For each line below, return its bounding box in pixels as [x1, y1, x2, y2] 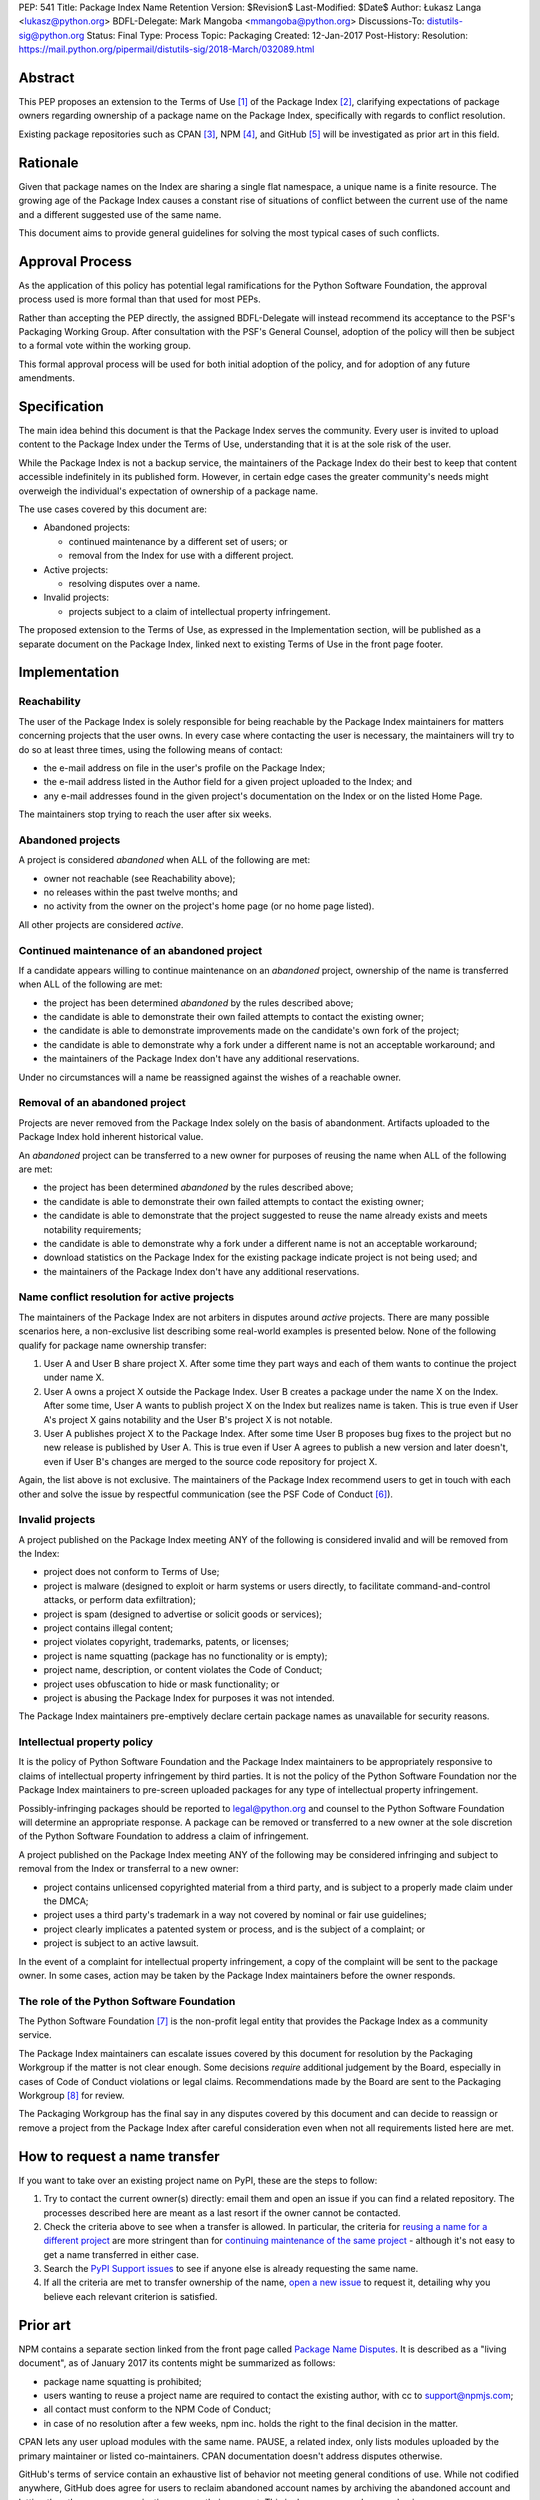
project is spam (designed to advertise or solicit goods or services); [43, 1608, 323, 1620]
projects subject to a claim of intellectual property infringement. [68, 605, 331, 617]
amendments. [18, 372, 75, 384]
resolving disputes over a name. [68, 578, 201, 589]
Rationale [18, 154, 79, 171]
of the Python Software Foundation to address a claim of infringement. [18, 1830, 309, 1842]
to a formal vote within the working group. [18, 340, 192, 352]
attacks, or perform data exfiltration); [43, 1594, 197, 1606]
